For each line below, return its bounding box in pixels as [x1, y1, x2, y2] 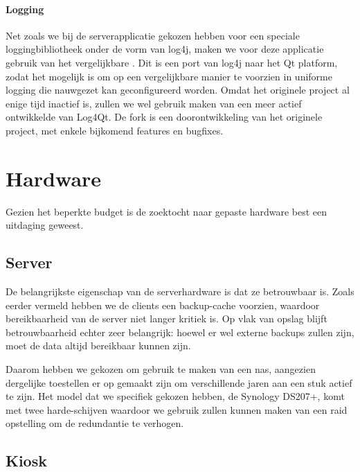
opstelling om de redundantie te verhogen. [6, 416, 184, 430]
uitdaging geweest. [6, 218, 84, 232]
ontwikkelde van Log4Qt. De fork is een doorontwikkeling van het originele [6, 110, 323, 124]
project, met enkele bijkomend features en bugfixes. [6, 123, 224, 137]
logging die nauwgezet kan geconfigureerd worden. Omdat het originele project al [6, 82, 350, 97]
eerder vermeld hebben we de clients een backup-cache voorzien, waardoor [6, 297, 320, 312]
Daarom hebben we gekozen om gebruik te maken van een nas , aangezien [6, 362, 316, 376]
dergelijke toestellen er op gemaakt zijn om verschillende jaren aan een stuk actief [6, 375, 352, 390]
